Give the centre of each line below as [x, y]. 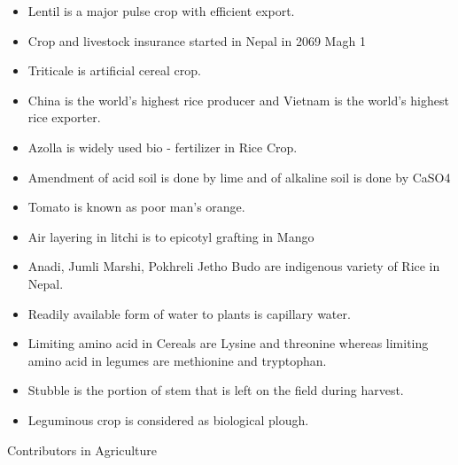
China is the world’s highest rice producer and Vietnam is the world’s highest [238, 100]
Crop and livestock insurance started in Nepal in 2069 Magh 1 [197, 40]
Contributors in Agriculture [82, 449]
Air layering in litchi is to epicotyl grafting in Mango [171, 236]
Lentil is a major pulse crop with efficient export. [161, 11]
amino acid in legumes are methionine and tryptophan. [177, 360]
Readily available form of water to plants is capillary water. [189, 313]
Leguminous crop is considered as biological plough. [168, 419]
